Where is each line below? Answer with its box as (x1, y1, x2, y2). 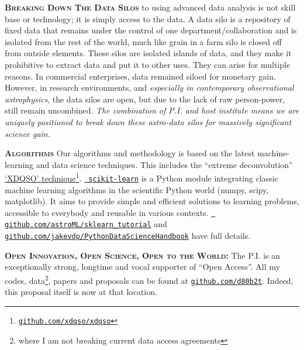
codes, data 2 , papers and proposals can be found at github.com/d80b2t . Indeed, (5, 272, 293, 286)
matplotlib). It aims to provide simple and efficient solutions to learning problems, (5, 195, 299, 207)
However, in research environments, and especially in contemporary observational (5, 81, 294, 94)
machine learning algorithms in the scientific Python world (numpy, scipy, (5, 183, 269, 195)
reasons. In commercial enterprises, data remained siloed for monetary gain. (5, 70, 276, 82)
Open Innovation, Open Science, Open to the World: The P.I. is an (5, 249, 281, 261)
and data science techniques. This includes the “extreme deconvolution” (36, 158, 293, 170)
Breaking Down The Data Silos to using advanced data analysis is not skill (5, 1, 296, 13)
